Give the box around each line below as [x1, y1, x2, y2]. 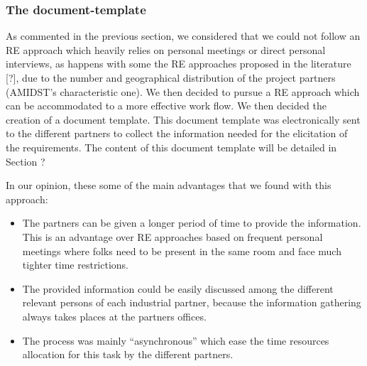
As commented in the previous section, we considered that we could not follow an [6, 28, 361, 43]
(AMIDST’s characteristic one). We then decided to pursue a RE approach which [6, 84, 360, 99]
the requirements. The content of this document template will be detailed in [6, 139, 337, 154]
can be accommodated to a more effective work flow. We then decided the [6, 98, 327, 113]
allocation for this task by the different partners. [22, 347, 234, 362]
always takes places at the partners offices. [22, 308, 207, 323]
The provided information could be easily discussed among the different [22, 281, 334, 296]
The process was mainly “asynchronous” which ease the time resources [22, 333, 329, 348]
